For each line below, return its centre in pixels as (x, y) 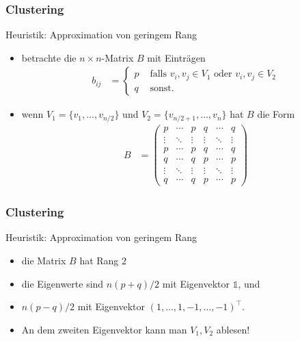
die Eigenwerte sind (63, 283)
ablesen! (233, 329)
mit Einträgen (176, 57)
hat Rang (99, 260)
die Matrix (44, 260)
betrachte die (49, 57)
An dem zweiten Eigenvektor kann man (104, 329)
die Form (276, 114)
